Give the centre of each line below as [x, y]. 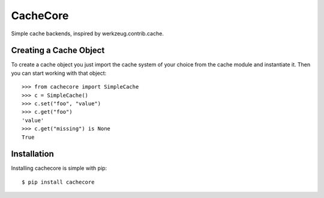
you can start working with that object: [59, 73]
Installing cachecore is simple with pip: [59, 168]
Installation [32, 154]
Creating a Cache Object [58, 51]
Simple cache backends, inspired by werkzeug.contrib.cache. [88, 33]
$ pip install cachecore [58, 182]
